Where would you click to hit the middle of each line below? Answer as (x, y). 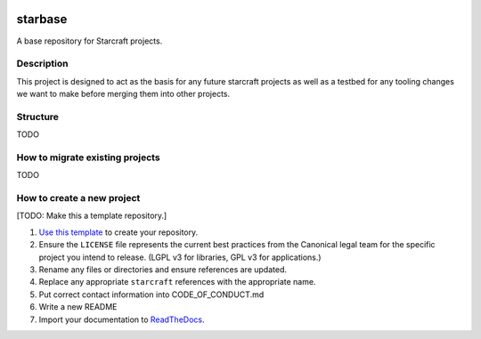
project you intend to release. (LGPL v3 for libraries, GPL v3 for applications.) (180, 257)
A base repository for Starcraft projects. (90, 41)
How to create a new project (78, 198)
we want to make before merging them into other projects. (123, 94)
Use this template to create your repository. (118, 232)
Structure (38, 117)
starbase (42, 19)
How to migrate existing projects (88, 157)
